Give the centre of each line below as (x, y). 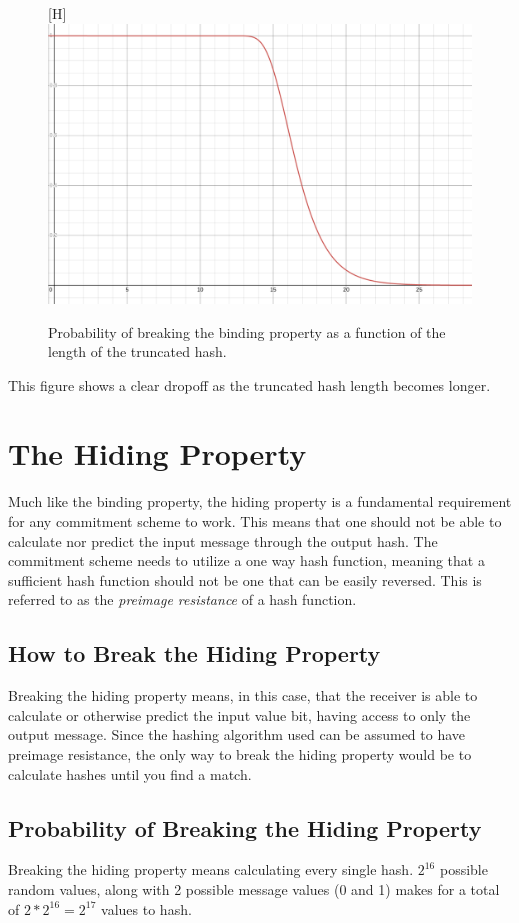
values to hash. (146, 908)
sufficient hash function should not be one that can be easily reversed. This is (245, 579)
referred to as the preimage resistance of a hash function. (182, 599)
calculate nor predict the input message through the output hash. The (223, 540)
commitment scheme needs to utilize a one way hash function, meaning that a (246, 560)
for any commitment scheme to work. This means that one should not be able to (255, 521)
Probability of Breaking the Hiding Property (245, 827)
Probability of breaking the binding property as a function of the (247, 331)
